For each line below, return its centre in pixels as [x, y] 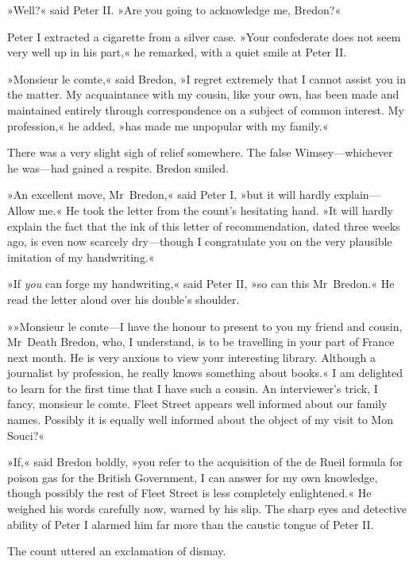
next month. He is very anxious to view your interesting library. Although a [192, 357]
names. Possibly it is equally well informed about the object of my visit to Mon [200, 420]
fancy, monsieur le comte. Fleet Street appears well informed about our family [197, 404]
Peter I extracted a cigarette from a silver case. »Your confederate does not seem [204, 36]
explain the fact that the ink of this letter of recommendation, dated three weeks [204, 226]
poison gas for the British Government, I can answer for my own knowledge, [193, 477]
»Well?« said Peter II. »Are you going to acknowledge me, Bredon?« [174, 10]
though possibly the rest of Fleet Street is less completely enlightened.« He [189, 493]
